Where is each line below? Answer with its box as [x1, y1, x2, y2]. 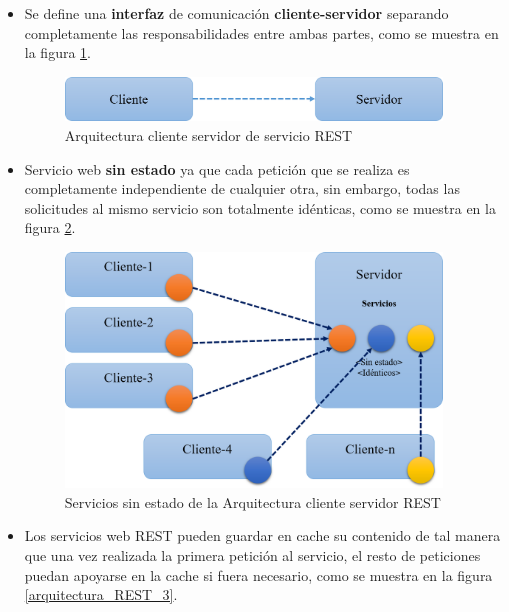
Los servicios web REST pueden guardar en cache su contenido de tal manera [24, 525, 501, 546]
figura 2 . [24, 217, 76, 238]
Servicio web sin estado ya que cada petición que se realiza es [24, 158, 410, 179]
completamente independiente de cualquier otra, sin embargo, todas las [24, 178, 460, 199]
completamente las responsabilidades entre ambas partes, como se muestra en [24, 22, 499, 43]
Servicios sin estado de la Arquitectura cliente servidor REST [64, 491, 441, 512]
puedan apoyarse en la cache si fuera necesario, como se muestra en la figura [24, 564, 493, 585]
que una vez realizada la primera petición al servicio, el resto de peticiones [24, 544, 481, 565]
